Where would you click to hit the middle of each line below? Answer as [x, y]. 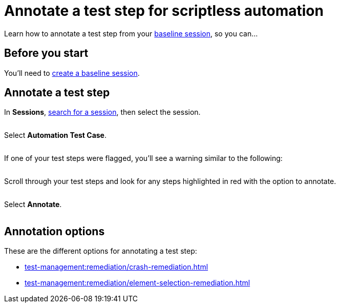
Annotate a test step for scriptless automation [164, 11]
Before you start [46, 53]
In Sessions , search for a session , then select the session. [102, 112]
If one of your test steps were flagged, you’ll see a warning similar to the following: [143, 158]
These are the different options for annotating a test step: [101, 251]
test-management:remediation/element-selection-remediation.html [137, 283]
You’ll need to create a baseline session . [72, 73]
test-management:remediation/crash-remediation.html [116, 267]
